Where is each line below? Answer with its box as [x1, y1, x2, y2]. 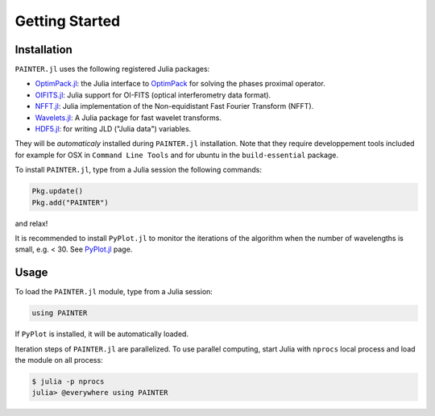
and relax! [14, 218, 48, 228]
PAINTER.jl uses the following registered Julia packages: [14, 64, 210, 74]
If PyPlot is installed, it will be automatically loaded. [14, 329, 189, 339]
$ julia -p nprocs [31, 376, 105, 386]
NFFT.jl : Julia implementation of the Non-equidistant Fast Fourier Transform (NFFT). [35, 102, 314, 111]
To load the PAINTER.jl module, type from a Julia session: [14, 287, 213, 297]
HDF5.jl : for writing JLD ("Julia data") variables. [35, 124, 192, 134]
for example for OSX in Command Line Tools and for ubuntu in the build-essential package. [14, 150, 338, 160]
